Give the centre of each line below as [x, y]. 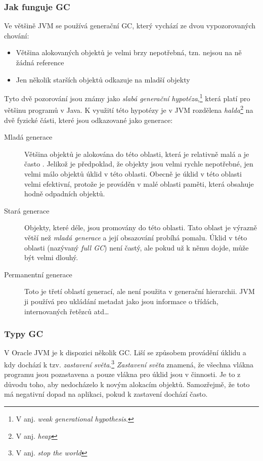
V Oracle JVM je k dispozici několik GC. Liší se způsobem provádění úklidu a [125, 352]
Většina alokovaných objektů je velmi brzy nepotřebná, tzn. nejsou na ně [129, 52]
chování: [17, 35]
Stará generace [27, 210]
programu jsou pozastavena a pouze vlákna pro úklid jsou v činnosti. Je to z [122, 374]
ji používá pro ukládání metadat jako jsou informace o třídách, [121, 301]
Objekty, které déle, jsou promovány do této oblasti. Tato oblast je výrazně [141, 227]
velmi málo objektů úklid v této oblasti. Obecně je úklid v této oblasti [133, 174]
